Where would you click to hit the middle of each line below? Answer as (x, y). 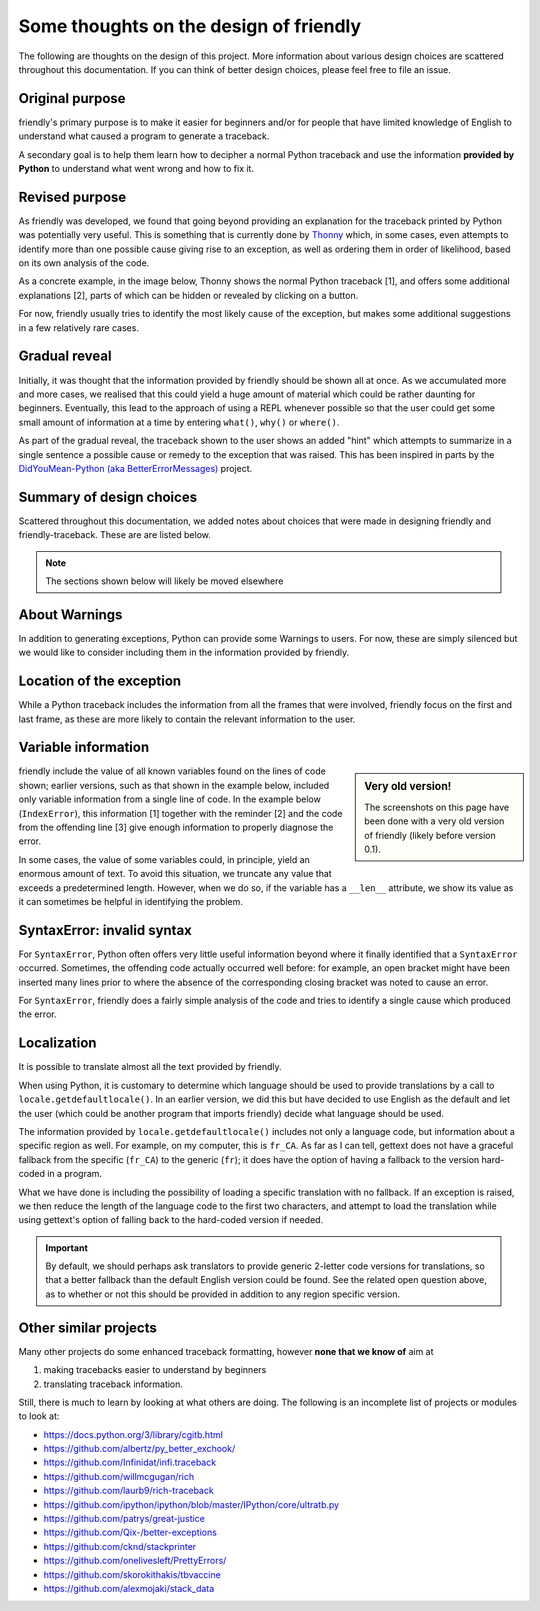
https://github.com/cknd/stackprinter (120, 1546)
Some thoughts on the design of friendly (190, 26)
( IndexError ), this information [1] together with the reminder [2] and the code (180, 813)
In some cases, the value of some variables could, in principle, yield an (164, 859)
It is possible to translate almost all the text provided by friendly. (150, 1067)
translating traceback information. (113, 1384)
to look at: (39, 1416)
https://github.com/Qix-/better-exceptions (130, 1532)
